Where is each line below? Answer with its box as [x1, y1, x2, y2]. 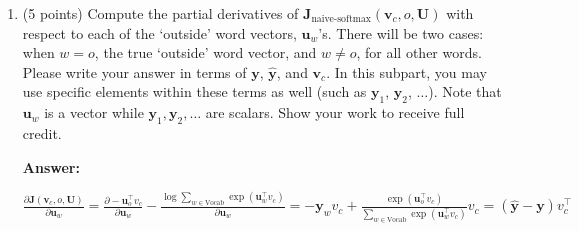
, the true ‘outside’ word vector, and [94, 42, 317, 63]
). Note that [428, 81, 502, 102]
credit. [22, 122, 62, 143]
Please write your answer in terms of [22, 61, 247, 82]
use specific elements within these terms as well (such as [22, 81, 367, 102]
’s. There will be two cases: [318, 22, 484, 43]
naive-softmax [311, 14, 372, 25]
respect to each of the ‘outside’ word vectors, [22, 22, 297, 43]
